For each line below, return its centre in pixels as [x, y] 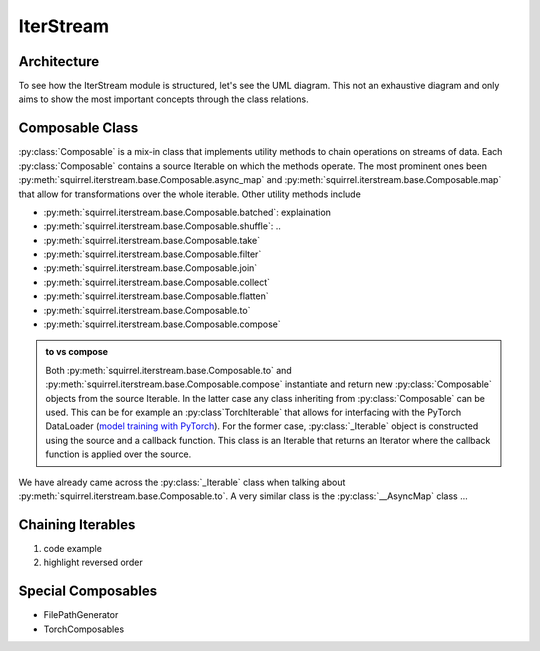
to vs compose [77, 352]
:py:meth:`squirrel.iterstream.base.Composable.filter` [152, 254]
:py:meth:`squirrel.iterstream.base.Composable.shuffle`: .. [162, 226]
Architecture [59, 61]
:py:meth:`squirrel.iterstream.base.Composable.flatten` [156, 296]
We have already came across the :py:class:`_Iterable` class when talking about [182, 482]
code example [72, 548]
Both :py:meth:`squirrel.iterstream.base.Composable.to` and [168, 370]
